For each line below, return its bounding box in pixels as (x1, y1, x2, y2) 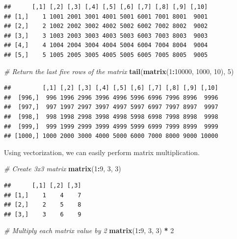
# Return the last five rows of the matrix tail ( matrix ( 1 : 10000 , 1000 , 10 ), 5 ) (4, 66, 234, 76)
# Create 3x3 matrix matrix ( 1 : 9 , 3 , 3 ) (4, 163, 121, 174)
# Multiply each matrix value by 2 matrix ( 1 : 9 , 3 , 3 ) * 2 (4, 225, 174, 236)
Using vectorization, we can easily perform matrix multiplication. (4, 147, 200, 157)
